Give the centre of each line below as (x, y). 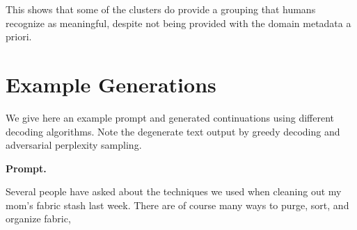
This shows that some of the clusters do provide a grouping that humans (161, 9)
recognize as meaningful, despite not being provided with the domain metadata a (178, 23)
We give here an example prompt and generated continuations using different (170, 117)
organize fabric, (38, 219)
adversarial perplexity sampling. (74, 145)
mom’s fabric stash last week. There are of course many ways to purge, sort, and (177, 205)
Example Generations (111, 84)
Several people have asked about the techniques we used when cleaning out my (174, 191)
